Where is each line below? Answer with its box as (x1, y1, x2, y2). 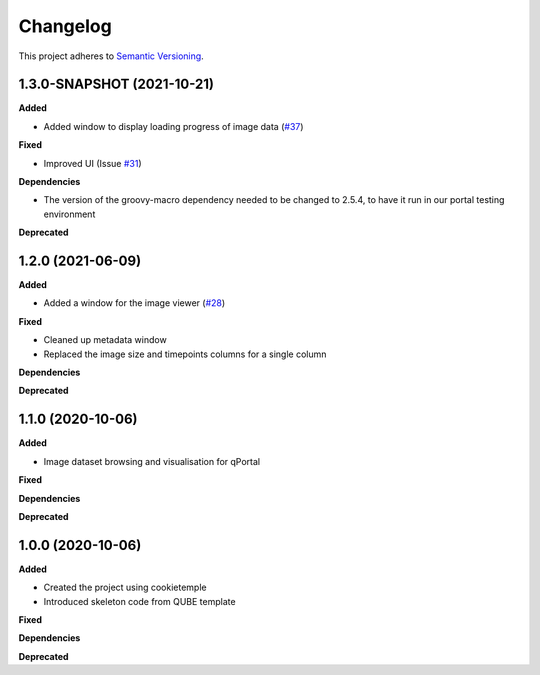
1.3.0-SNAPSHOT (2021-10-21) (18, 76, 215, 93)
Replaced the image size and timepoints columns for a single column (43, 348, 327, 360)
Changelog (18, 15, 112, 37)
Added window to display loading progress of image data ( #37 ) (43, 120, 304, 132)
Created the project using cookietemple (43, 581, 207, 594)
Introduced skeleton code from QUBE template (43, 595, 236, 607)
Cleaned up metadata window (43, 334, 167, 346)
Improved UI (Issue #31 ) (43, 157, 142, 169)
